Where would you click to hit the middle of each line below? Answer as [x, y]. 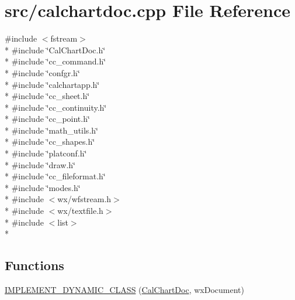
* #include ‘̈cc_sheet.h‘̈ [47, 96]
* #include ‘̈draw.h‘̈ [40, 164]
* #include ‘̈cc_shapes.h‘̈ [50, 142]
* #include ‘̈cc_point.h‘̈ [47, 119]
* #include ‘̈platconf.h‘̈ [46, 153]
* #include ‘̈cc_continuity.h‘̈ [56, 107]
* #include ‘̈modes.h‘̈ [43, 187]
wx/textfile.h [80, 211]
